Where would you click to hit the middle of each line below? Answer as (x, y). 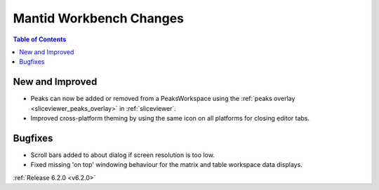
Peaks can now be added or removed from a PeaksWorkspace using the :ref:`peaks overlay (163, 99)
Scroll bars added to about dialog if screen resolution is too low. (123, 155)
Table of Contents (40, 39)
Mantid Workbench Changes (98, 18)
